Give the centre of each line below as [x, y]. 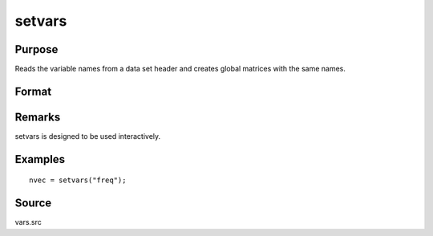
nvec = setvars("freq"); [78, 180]
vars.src [28, 222]
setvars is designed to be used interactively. [88, 136]
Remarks [38, 117]
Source [33, 203]
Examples [40, 159]
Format [33, 91]
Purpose [36, 49]
